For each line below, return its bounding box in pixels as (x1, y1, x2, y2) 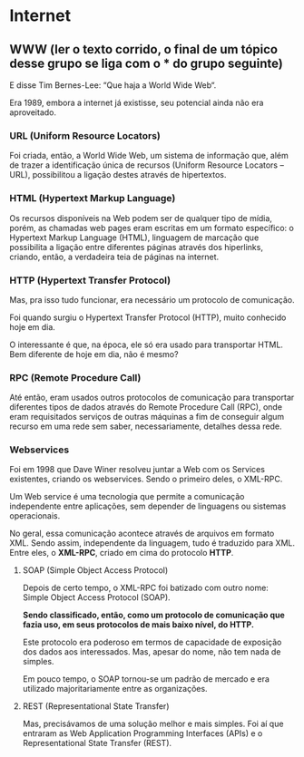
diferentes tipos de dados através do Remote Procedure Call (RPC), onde (9, 402, 283, 412)
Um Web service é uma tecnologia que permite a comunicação (9, 491, 245, 502)
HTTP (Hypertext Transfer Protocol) (9, 274, 171, 286)
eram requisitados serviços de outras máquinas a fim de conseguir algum (9, 412, 285, 422)
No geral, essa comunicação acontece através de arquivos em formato (9, 528, 275, 539)
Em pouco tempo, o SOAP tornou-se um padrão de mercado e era (22, 674, 270, 684)
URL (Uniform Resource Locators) (9, 129, 161, 141)
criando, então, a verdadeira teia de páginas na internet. (9, 251, 220, 262)
